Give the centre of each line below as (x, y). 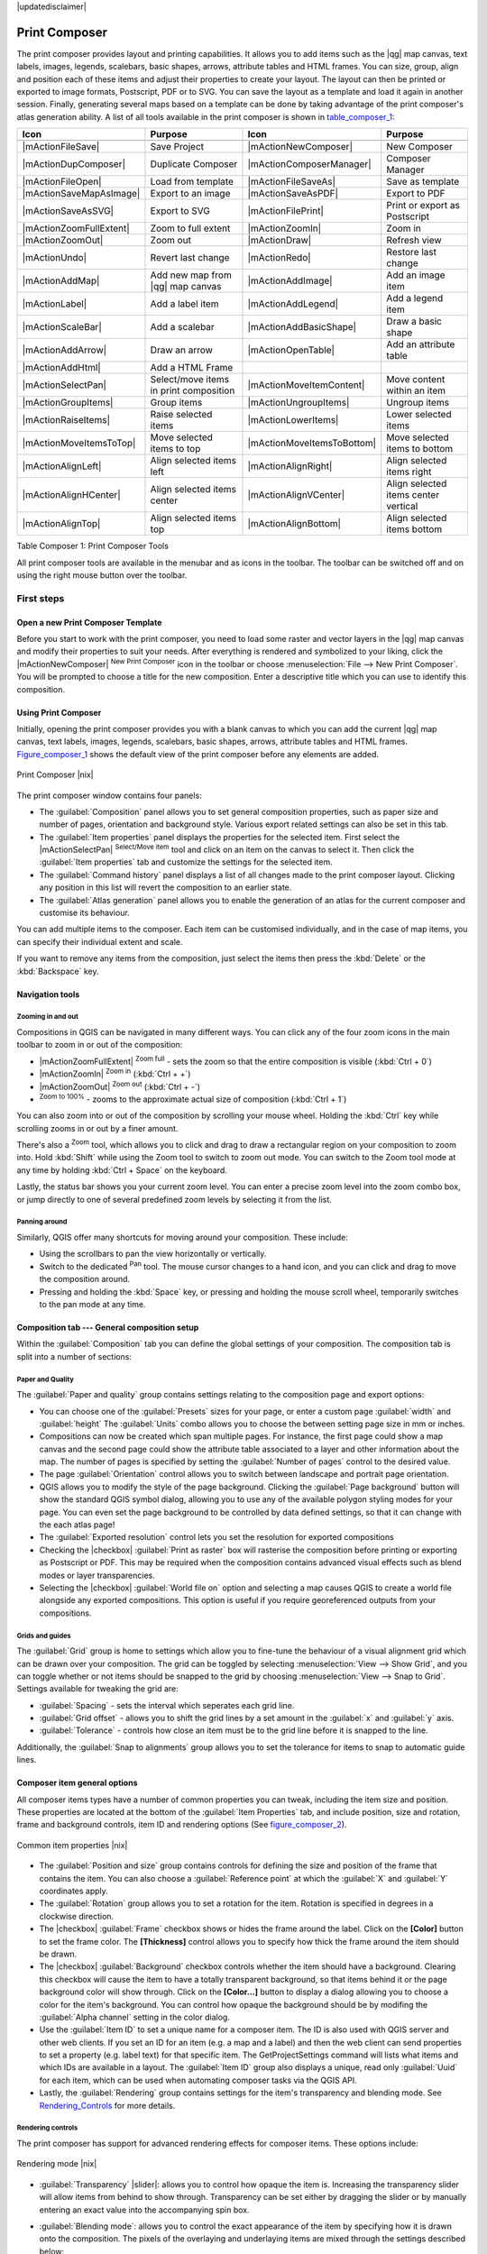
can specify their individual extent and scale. (100, 941)
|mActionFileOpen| (62, 182)
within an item (416, 390)
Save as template (423, 182)
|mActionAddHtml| (61, 368)
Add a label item (185, 304)
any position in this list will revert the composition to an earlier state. (165, 887)
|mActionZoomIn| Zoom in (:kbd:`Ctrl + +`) (115, 1073)
